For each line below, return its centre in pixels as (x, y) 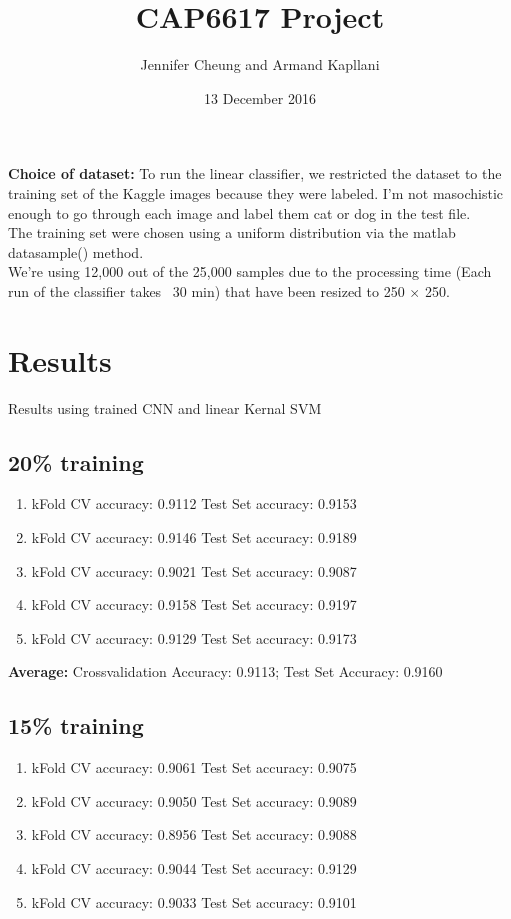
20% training (76, 461)
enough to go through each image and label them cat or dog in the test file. (239, 212)
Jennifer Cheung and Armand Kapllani (260, 64)
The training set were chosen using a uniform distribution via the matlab (232, 232)
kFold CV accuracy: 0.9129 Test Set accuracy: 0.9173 (194, 637)
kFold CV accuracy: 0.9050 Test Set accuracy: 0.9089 (194, 800)
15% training (76, 725)
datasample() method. (76, 251)
